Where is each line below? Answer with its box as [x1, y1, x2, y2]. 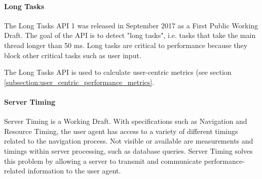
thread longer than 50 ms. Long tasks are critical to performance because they [4, 39, 248, 50]
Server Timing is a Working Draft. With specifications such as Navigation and [4, 116, 247, 126]
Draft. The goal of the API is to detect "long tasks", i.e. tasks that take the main [4, 30, 256, 40]
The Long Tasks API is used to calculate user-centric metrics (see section [4, 67, 232, 77]
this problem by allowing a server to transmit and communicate [4, 155, 202, 166]
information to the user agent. [27, 165, 121, 176]
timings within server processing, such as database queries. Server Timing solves [4, 145, 253, 156]
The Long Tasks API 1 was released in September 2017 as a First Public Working [4, 20, 258, 30]
